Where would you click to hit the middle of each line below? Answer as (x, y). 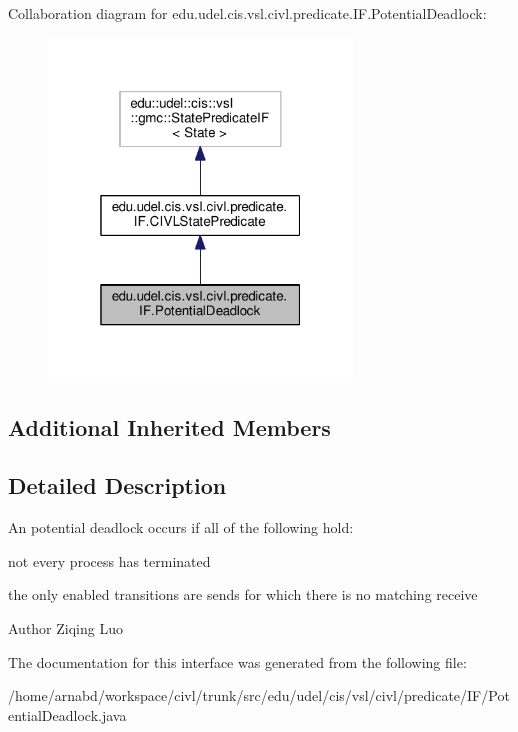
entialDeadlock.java (67, 714)
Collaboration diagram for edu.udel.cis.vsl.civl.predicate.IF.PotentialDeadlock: (247, 13)
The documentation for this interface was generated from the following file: (237, 661)
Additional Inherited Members (169, 426)
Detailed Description (117, 485)
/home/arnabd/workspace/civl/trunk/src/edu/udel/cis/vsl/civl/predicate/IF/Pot (259, 695)
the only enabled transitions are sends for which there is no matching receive (243, 594)
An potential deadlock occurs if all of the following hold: (181, 527)
